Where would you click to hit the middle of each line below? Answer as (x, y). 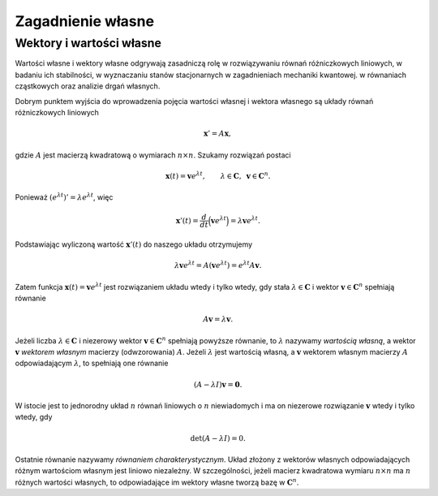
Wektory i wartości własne (88, 43)
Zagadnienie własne (84, 21)
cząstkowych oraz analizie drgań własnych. (88, 86)
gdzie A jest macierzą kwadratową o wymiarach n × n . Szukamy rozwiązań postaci (153, 155)
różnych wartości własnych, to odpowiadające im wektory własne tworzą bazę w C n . (157, 482)
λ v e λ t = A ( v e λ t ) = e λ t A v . (218, 265)
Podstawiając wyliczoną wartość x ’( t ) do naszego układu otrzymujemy (134, 244)
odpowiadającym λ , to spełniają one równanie (92, 363)
